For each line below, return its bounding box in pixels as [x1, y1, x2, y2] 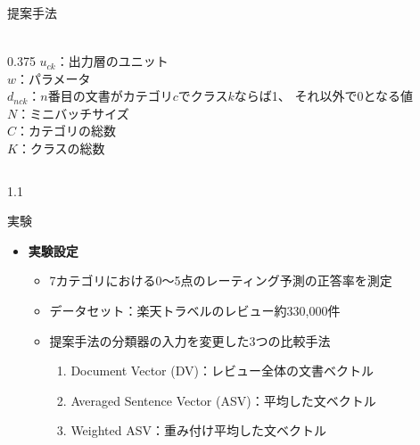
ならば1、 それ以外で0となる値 [234, 87, 414, 105]
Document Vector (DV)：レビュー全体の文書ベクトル [70, 361, 374, 380]
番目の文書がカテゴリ [47, 87, 173, 105]
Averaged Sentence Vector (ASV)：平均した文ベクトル [70, 391, 376, 409]
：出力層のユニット [55, 52, 169, 70]
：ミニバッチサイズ [17, 103, 129, 122]
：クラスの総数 [17, 139, 105, 158]
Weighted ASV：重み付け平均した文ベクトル [70, 421, 327, 440]
